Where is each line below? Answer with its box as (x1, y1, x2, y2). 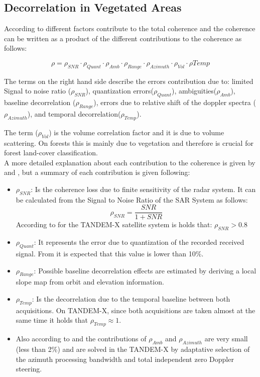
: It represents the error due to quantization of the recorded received (34, 237, 244, 247)
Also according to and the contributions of (16, 333, 147, 344)
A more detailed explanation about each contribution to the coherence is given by (4, 157, 255, 167)
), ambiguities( (172, 85, 217, 96)
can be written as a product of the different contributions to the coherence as (4, 33, 242, 43)
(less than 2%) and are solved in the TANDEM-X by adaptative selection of (16, 343, 250, 354)
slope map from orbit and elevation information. (16, 276, 164, 287)
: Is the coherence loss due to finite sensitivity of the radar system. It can (31, 183, 256, 194)
